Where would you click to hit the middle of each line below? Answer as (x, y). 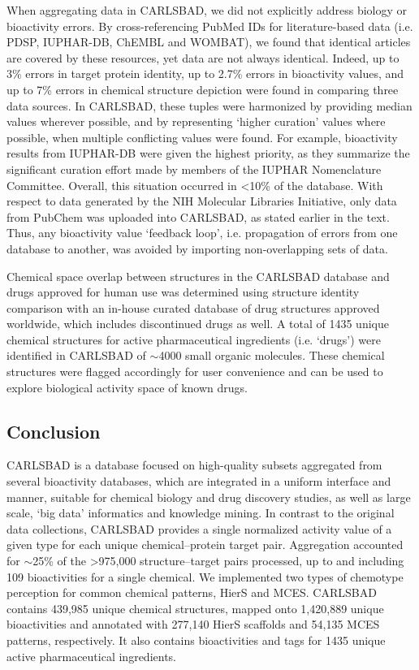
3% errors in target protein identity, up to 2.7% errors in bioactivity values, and (205, 73)
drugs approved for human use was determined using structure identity (183, 292)
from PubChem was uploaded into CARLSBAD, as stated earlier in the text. (198, 216)
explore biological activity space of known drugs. (127, 387)
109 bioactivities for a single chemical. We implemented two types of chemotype (205, 576)
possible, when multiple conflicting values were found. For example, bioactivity (202, 137)
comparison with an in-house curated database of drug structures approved (193, 307)
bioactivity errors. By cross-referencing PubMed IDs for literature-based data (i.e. (210, 26)
